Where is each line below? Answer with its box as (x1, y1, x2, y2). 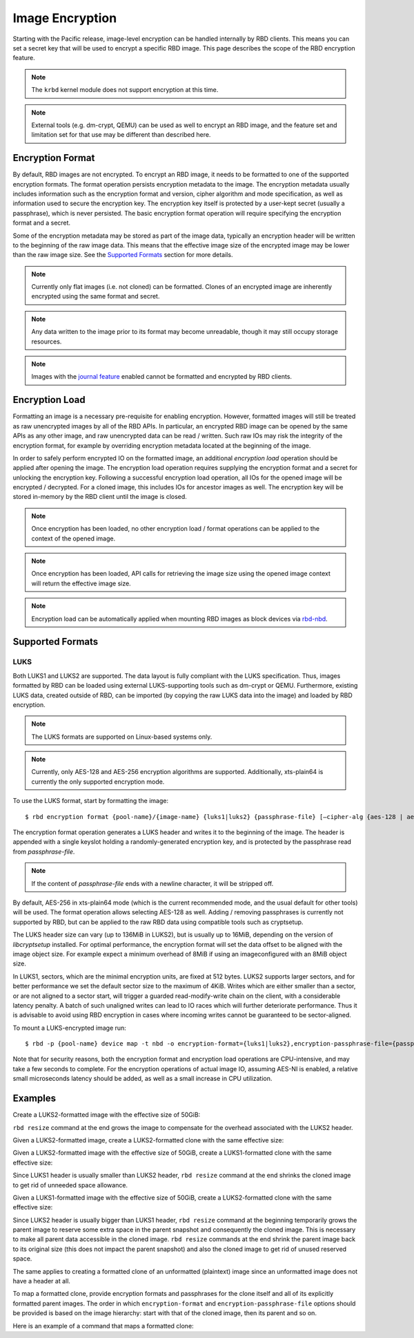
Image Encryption (12, 10, 117, 26)
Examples (12, 1093, 57, 1104)
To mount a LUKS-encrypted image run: (12, 1024, 127, 1032)
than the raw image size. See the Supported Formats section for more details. (12, 251, 233, 259)
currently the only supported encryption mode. (31, 778, 165, 786)
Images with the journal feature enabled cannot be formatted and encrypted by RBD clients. (31, 373, 293, 381)
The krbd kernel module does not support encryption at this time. (31, 86, 219, 94)
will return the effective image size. (31, 579, 131, 587)
